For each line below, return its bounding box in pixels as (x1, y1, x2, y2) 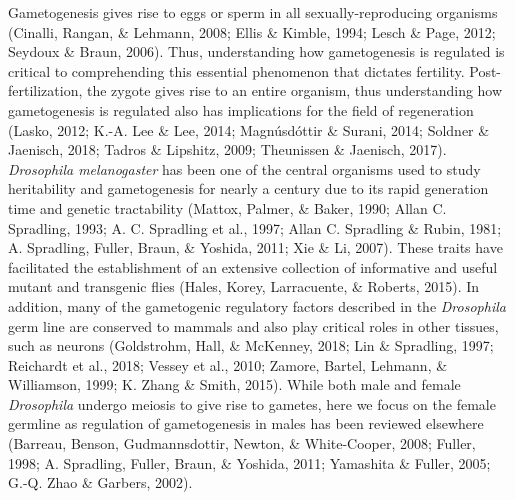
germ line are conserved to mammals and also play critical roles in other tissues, (8, 315, 499, 336)
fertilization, (8, 80, 83, 101)
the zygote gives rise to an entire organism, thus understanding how (87, 80, 503, 101)
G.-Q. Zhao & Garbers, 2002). (8, 472, 193, 493)
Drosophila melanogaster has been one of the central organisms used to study (8, 158, 481, 179)
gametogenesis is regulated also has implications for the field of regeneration (8, 99, 474, 120)
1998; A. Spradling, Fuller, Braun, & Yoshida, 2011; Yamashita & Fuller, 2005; (8, 452, 491, 473)
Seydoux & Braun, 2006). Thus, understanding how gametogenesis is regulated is (8, 41, 505, 62)
